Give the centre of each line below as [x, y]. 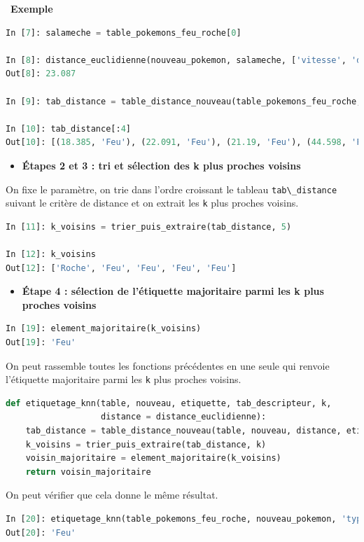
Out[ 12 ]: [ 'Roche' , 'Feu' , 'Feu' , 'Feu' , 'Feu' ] [121, 268]
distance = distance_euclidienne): [184, 417]
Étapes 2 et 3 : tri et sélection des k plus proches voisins [161, 165]
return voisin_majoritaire [88, 472]
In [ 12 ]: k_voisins [51, 255]
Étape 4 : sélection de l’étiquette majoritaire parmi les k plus [173, 291]
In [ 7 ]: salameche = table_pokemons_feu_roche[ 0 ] [124, 33]
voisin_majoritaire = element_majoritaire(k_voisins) [153, 458]
